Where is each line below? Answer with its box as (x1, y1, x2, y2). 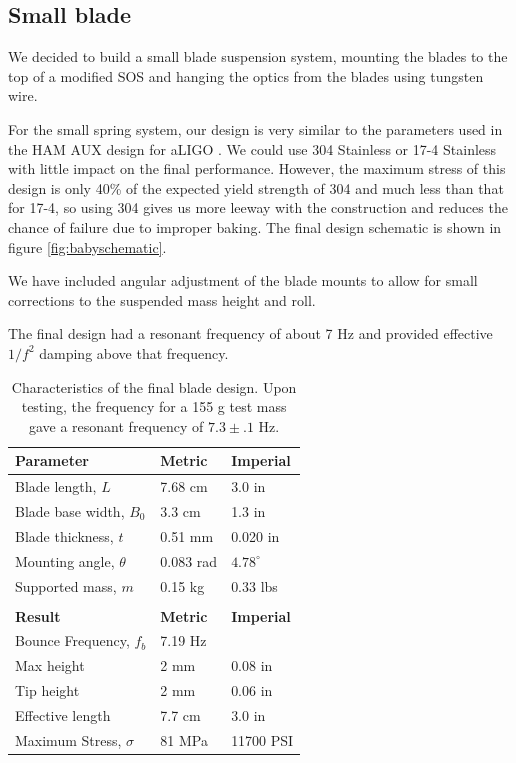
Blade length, (15, 476, 97, 497)
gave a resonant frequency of (28, 415, 204, 436)
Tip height (15, 680, 80, 701)
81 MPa (160, 729, 208, 750)
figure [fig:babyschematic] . (8, 236, 167, 257)
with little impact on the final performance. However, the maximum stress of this (8, 158, 506, 179)
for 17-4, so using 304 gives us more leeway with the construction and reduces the (8, 197, 508, 218)
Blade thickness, (15, 525, 114, 546)
